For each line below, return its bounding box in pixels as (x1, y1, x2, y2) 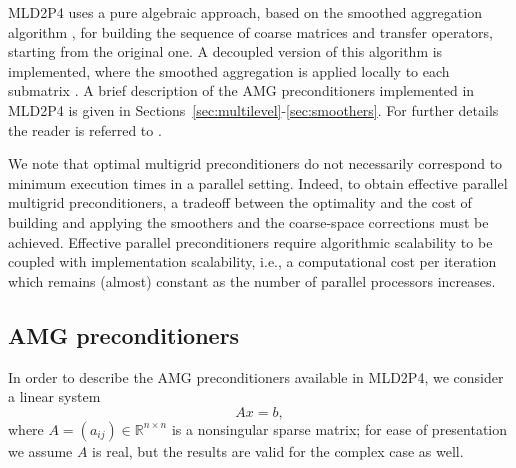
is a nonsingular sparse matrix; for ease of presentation (171, 418, 508, 439)
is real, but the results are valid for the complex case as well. (92, 440, 464, 461)
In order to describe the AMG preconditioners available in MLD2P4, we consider (8, 366, 504, 387)
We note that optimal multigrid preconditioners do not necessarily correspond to (8, 153, 503, 174)
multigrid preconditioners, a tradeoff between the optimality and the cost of (8, 192, 472, 213)
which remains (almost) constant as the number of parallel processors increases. (8, 270, 496, 291)
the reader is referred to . (8, 119, 162, 140)
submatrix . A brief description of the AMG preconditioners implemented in (8, 80, 475, 101)
